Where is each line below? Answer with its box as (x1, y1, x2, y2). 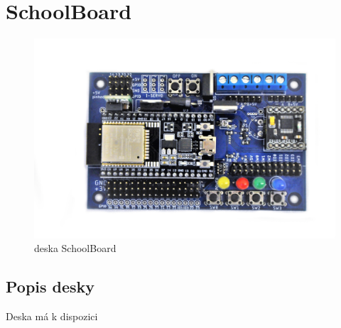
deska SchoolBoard (34, 241, 117, 256)
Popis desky (6, 275, 95, 297)
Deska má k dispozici (6, 309, 98, 324)
